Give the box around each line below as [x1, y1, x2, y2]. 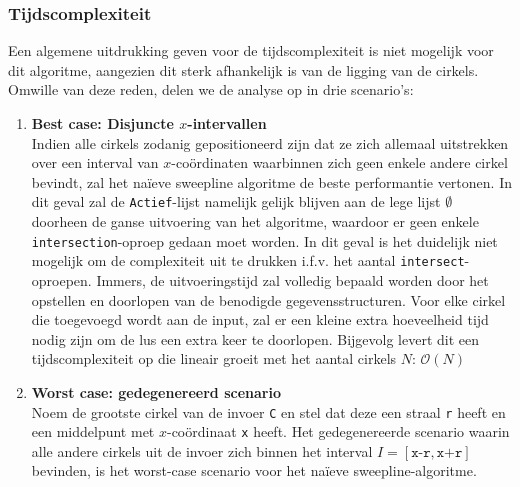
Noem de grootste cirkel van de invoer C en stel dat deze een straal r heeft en [31, 401, 506, 422]
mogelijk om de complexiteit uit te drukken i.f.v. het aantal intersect [31, 250, 465, 271]
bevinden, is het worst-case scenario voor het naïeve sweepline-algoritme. [31, 460, 477, 481]
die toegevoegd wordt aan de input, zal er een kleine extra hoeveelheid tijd [31, 309, 489, 330]
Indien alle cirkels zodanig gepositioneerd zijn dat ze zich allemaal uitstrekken [31, 132, 509, 153]
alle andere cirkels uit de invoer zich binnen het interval [31, 440, 373, 461]
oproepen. [31, 269, 92, 290]
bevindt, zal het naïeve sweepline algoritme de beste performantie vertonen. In [31, 171, 512, 192]
